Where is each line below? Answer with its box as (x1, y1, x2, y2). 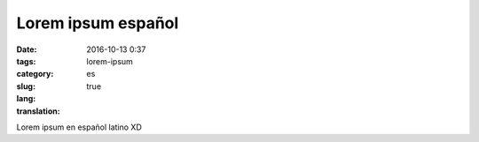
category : (16, 69, 54, 79)
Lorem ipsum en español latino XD (16, 122, 142, 132)
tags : (16, 56, 36, 66)
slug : (16, 80, 35, 92)
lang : (16, 93, 36, 104)
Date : (16, 44, 37, 55)
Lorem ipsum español (16, 13, 179, 33)
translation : (16, 106, 61, 116)
